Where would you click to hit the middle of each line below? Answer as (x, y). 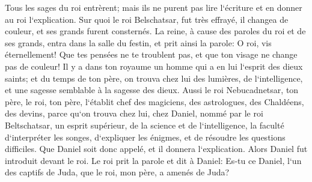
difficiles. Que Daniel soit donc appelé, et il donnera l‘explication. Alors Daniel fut (156, 149)
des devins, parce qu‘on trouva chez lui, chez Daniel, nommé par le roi (134, 113)
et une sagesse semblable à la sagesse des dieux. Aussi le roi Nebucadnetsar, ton (152, 90)
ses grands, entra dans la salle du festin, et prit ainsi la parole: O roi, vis (138, 42)
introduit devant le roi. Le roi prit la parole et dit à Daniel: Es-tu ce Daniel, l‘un (153, 160)
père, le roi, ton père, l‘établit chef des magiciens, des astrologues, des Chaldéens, (154, 101)
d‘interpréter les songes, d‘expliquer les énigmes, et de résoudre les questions (145, 137)
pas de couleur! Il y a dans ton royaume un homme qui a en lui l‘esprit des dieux (154, 66)
